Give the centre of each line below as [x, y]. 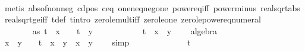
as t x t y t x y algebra [125, 30]
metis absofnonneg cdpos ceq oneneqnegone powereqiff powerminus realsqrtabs [152, 7]
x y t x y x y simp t [98, 42]
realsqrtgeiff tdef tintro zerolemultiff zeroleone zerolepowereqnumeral [133, 19]
